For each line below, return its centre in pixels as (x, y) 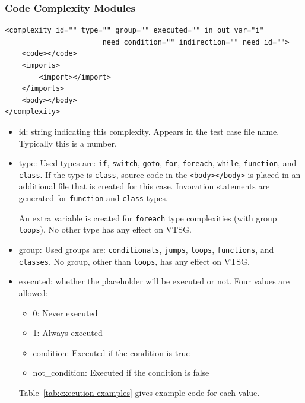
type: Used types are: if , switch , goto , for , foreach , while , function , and (158, 163)
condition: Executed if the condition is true (111, 352)
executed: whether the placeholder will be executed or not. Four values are (154, 281)
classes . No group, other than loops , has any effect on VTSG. (134, 261)
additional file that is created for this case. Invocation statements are (144, 186)
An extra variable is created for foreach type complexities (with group (148, 218)
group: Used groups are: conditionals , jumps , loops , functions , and (146, 250)
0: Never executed (65, 312)
